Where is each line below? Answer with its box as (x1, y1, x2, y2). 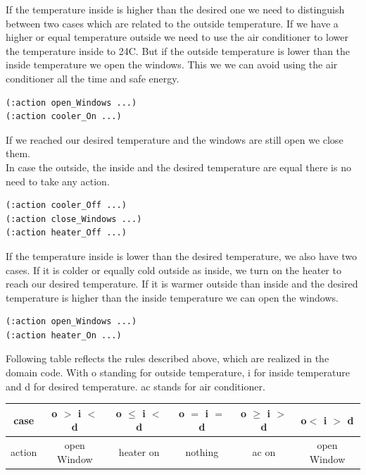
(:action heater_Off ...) (6, 228, 127, 238)
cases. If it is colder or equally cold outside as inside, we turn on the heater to (6, 262, 341, 277)
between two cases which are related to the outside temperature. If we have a (6, 16, 339, 30)
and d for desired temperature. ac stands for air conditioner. (6, 378, 265, 393)
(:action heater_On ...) (6, 330, 122, 340)
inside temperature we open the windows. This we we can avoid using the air (6, 57, 338, 72)
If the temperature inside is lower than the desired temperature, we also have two (6, 248, 358, 263)
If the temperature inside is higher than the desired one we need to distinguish (6, 2, 345, 16)
